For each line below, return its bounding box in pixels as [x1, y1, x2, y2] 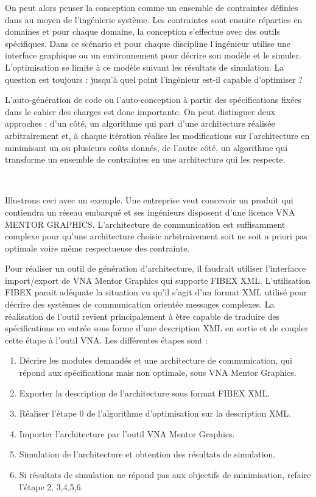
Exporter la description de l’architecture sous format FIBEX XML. [19, 386, 270, 399]
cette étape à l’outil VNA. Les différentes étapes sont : [5, 333, 208, 346]
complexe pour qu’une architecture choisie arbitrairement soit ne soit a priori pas [5, 230, 307, 242]
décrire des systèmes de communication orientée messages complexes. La [5, 298, 275, 311]
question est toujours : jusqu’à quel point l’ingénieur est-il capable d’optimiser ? [5, 72, 303, 85]
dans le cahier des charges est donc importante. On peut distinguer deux [5, 105, 276, 118]
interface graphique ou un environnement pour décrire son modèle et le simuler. [5, 49, 301, 62]
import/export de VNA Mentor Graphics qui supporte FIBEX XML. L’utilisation [5, 273, 311, 286]
